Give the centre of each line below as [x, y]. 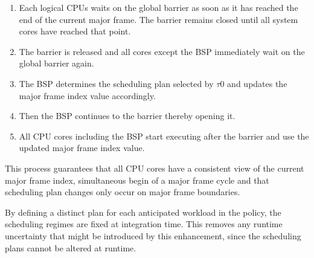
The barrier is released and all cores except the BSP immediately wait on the [162, 51]
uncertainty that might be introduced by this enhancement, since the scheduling [153, 235]
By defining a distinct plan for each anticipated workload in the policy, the [143, 212]
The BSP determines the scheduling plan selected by [116, 83]
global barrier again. [56, 63]
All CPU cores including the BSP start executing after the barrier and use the [164, 136]
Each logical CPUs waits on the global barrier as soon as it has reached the [159, 7]
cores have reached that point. [75, 31]
